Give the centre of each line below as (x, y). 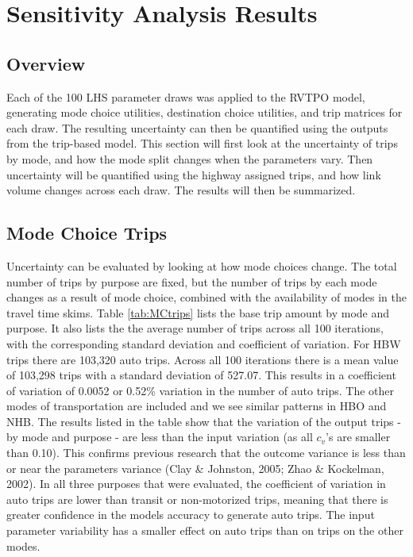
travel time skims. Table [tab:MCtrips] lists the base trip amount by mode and (198, 312)
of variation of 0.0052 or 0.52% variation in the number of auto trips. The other (201, 390)
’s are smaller (358, 437)
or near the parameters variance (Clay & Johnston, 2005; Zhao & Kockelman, (195, 468)
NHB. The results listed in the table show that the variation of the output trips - (204, 421)
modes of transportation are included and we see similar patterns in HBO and (197, 406)
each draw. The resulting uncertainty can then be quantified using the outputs (197, 127)
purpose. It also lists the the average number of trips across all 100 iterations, (195, 328)
